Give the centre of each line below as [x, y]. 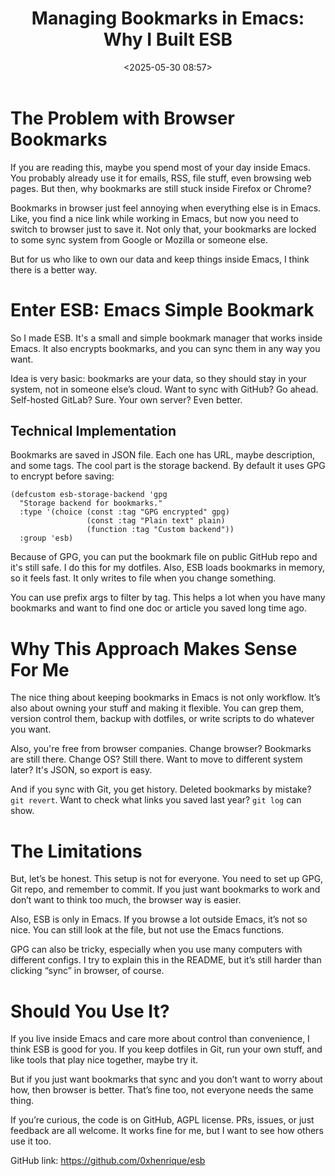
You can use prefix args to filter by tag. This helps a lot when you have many [168, 598]
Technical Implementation [93, 431]
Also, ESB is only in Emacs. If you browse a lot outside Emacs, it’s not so [159, 919]
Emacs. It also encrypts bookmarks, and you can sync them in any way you [165, 348]
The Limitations [76, 851]
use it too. [31, 1141]
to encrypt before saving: [62, 476]
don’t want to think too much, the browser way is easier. [126, 900]
